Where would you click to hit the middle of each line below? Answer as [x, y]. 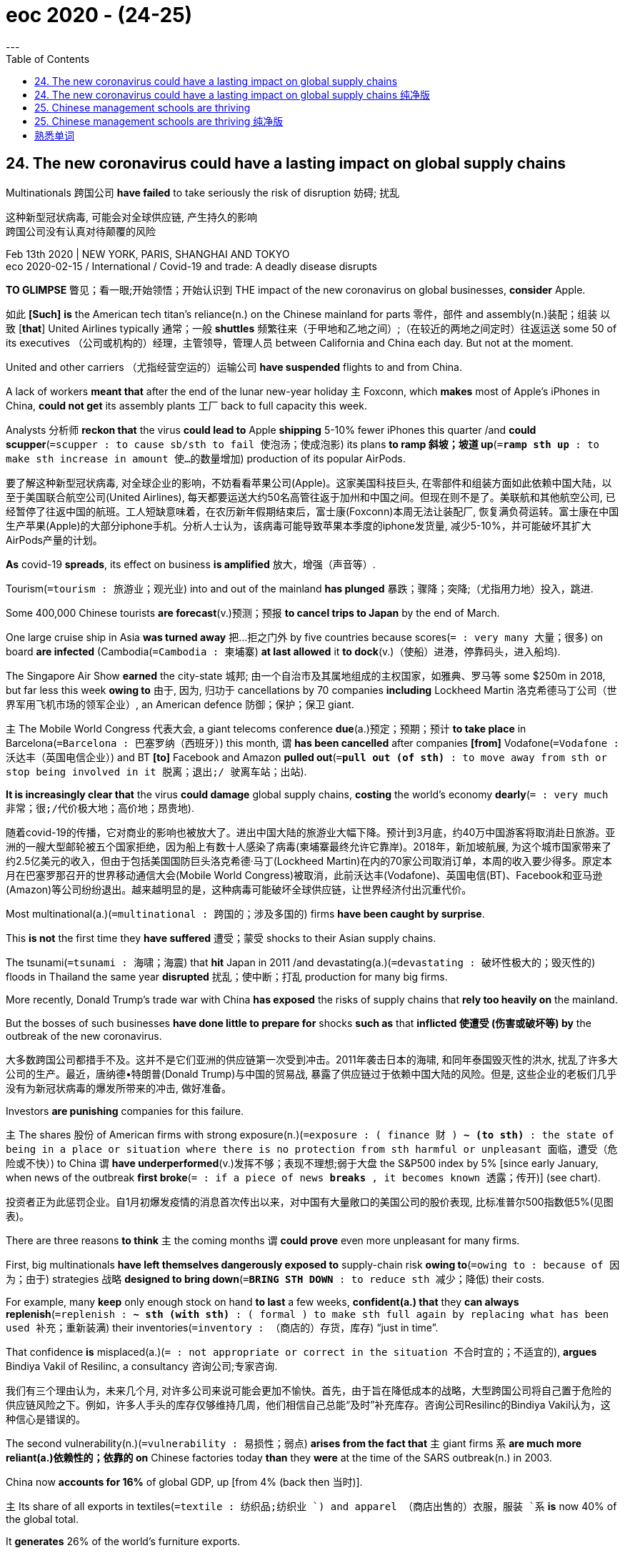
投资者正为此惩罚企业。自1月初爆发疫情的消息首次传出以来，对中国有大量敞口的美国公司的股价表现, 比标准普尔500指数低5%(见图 [310, 1201]
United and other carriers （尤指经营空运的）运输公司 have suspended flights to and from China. [234, 367]
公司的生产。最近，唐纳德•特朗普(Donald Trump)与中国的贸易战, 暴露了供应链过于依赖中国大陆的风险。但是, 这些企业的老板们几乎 [311, 1073]
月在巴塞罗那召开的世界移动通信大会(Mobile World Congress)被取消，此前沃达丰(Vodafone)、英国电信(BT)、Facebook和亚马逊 [304, 875]
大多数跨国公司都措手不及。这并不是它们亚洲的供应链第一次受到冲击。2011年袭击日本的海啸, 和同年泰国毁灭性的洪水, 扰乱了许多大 [312, 1059]
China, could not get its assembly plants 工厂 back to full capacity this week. [186, 405]
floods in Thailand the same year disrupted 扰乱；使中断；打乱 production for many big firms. [227, 976]
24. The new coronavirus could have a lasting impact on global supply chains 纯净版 [232, 94]
